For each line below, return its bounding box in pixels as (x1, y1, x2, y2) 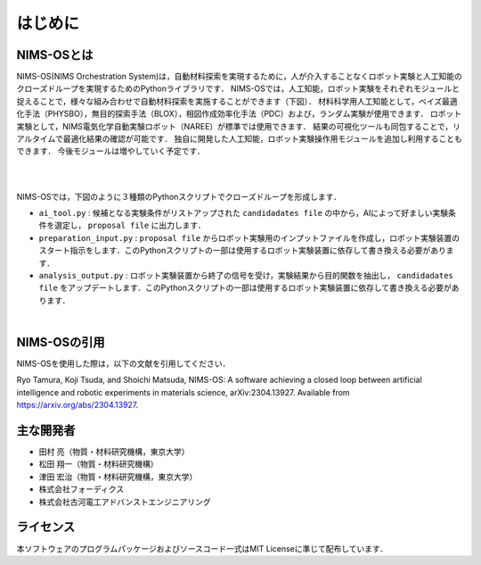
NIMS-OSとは (16, 47, 94, 62)
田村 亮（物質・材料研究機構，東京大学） (38, 446, 190, 457)
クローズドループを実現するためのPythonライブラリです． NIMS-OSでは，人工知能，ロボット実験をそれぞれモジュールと (16, 83, 461, 94)
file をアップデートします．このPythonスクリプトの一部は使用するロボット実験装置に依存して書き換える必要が (38, 282, 452, 294)
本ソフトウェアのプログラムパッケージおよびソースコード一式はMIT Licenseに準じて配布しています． (16, 543, 388, 553)
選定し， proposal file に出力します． (53, 220, 206, 231)
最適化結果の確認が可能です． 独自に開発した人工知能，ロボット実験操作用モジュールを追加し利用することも (62, 134, 462, 145)
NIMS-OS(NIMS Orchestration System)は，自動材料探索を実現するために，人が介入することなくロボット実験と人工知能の (16, 71, 462, 82)
